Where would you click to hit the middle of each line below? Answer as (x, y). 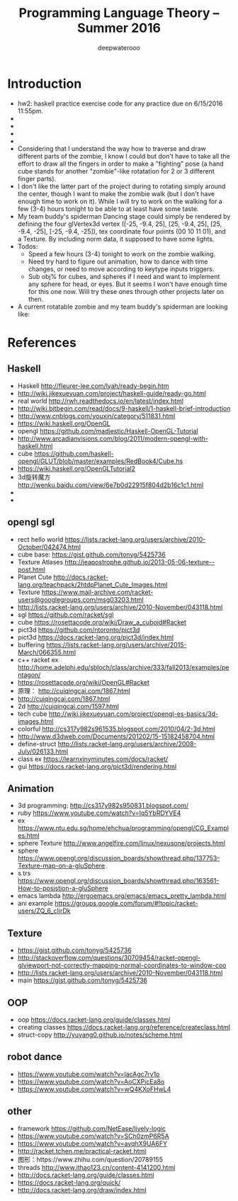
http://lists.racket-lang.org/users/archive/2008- (127, 744)
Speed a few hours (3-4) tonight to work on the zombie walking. (122, 254)
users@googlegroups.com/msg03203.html (80, 599)
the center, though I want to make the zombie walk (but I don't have (116, 193)
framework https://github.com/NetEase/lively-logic (92, 1128)
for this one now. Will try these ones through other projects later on (126, 291)
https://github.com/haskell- (74, 453)
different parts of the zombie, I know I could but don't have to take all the (124, 156)
